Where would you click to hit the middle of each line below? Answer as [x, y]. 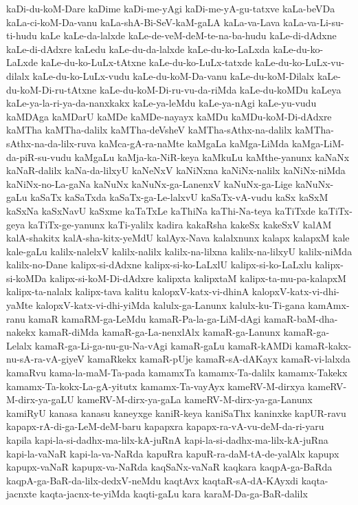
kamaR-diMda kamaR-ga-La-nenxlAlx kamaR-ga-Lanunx [159, 332]
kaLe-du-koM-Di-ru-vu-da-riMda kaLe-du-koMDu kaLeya [220, 89]
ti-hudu [22, 35]
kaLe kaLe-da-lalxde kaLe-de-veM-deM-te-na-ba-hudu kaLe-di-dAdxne [188, 35]
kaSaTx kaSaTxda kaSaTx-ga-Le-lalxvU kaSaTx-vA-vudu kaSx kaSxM [179, 197]
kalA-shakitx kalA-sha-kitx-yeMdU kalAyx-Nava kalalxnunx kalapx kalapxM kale [178, 238]
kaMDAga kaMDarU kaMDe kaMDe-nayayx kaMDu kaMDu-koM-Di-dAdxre [169, 116]
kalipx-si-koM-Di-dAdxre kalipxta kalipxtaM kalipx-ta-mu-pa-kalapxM [198, 278]
